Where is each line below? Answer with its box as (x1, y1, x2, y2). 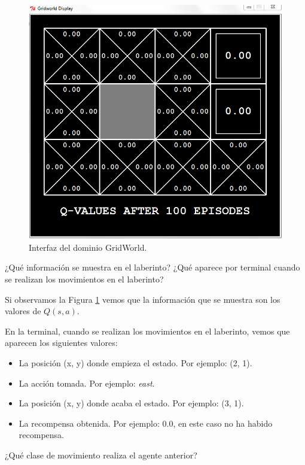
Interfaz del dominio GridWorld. (29, 241, 147, 253)
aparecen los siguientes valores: (5, 336, 118, 349)
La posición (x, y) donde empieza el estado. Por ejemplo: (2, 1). (19, 356, 252, 369)
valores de (5, 305, 41, 317)
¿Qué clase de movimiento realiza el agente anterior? (5, 448, 197, 461)
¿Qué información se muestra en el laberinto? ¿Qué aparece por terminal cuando (5, 261, 300, 273)
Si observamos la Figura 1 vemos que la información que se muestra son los (5, 293, 280, 305)
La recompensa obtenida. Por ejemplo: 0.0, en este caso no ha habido (19, 417, 273, 429)
